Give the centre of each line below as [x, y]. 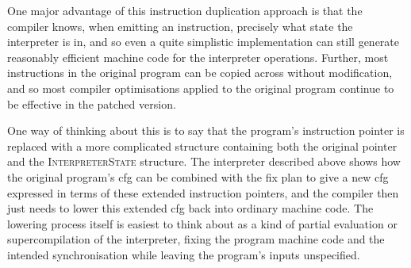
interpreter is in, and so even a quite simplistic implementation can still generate [204, 42]
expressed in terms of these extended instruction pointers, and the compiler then [203, 192]
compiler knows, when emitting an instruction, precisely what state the [180, 26]
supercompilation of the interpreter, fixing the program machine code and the [196, 239]
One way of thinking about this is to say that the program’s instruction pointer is [206, 130]
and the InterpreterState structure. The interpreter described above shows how [204, 161]
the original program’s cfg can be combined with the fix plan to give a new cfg [198, 176]
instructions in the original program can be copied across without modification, [200, 73]
